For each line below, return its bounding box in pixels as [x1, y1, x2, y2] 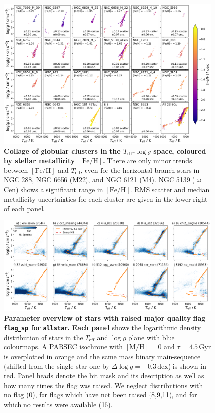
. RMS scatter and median [130, 184, 210, 194]
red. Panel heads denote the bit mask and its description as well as [4, 370, 204, 381]
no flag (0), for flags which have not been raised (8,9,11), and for [4, 389, 197, 400]
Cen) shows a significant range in [4, 184, 103, 194]
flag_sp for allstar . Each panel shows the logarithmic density [4, 322, 201, 333]
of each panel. [4, 203, 45, 214]
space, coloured [153, 146, 206, 156]
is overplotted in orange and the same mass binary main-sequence [4, 351, 201, 361]
